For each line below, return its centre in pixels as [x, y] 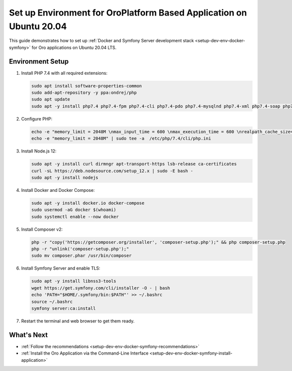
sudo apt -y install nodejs [65, 177]
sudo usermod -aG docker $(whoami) [74, 210]
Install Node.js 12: [39, 151]
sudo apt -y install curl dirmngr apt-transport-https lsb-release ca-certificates [134, 164]
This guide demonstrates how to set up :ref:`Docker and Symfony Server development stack [101, 41]
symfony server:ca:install [64, 308]
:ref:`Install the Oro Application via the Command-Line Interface [85, 353]
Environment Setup [39, 61]
